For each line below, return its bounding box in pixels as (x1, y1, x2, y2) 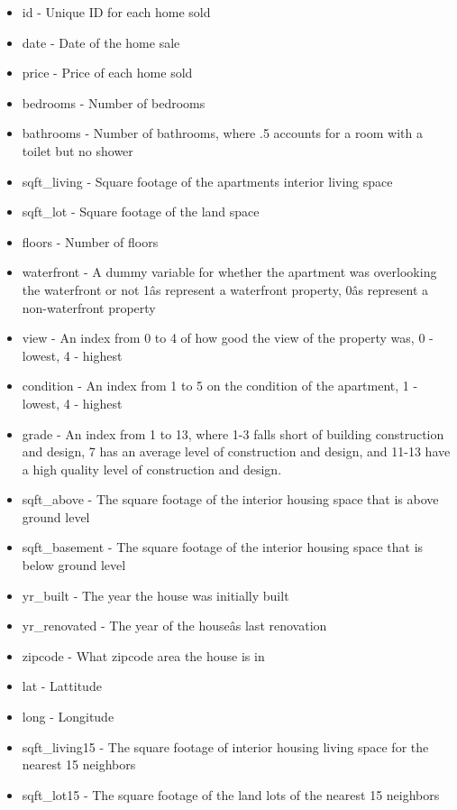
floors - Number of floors (22, 232, 159, 251)
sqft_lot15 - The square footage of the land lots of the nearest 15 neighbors (22, 785, 440, 804)
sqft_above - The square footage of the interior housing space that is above (22, 490, 439, 509)
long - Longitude (22, 707, 114, 726)
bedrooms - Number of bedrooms (22, 93, 206, 112)
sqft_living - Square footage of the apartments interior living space (22, 171, 393, 190)
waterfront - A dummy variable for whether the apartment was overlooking (22, 262, 437, 281)
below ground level (22, 556, 126, 575)
